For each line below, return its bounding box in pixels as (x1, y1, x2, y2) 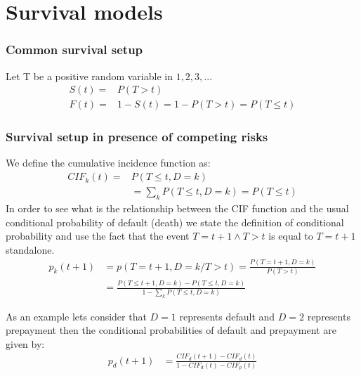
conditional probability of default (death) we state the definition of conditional (6, 214, 344, 229)
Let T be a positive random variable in (6, 68, 173, 83)
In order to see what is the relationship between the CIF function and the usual (6, 200, 349, 215)
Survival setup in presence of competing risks (6, 128, 268, 145)
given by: (6, 336, 45, 351)
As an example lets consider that (6, 309, 147, 323)
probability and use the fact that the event (6, 228, 190, 243)
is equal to (268, 228, 313, 243)
